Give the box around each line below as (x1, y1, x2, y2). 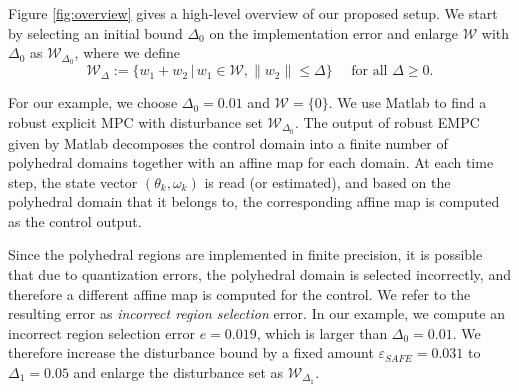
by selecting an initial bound (8, 22, 183, 43)
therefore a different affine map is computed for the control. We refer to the (8, 283, 471, 304)
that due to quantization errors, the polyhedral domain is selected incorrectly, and (8, 264, 511, 285)
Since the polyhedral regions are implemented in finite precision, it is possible (8, 244, 483, 265)
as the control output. (8, 210, 142, 231)
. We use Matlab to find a (328, 92, 487, 113)
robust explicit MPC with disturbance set (8, 111, 263, 132)
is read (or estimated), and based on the (204, 171, 451, 192)
